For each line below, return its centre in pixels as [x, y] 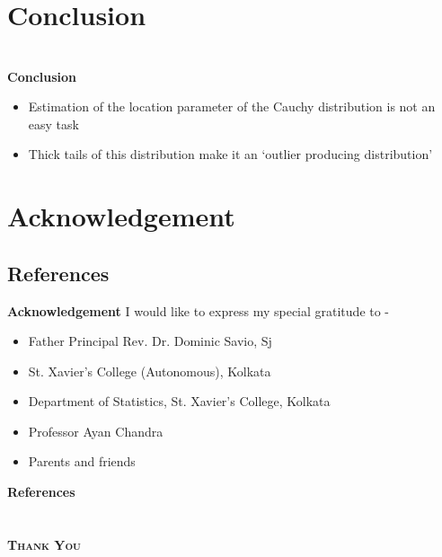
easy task [53, 124]
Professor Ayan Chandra [96, 431]
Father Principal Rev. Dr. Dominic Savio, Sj [150, 341]
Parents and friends [82, 461]
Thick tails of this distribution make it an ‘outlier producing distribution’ [230, 154]
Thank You [44, 544]
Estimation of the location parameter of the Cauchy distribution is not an [232, 106]
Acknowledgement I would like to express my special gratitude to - [199, 310]
